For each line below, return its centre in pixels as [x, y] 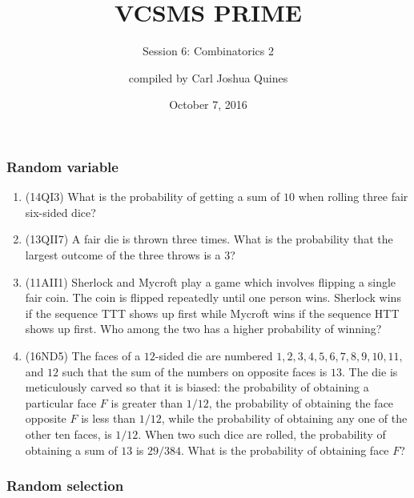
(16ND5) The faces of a [83, 355]
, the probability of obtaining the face [301, 402]
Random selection [65, 486]
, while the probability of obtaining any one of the [284, 418]
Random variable [62, 166]
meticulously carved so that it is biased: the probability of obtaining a [197, 387]
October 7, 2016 [208, 104]
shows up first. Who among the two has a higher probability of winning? [203, 329]
